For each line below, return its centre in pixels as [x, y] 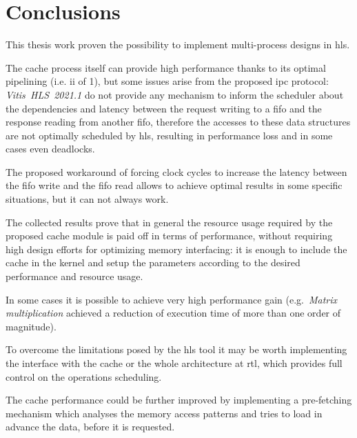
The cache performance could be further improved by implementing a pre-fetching [179, 400]
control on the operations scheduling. [84, 376]
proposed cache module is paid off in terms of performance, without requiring [169, 236]
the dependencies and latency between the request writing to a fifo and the [164, 108]
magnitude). [31, 326]
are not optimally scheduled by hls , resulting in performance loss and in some [169, 135]
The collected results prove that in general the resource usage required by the [169, 222]
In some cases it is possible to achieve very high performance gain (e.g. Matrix [172, 299]
